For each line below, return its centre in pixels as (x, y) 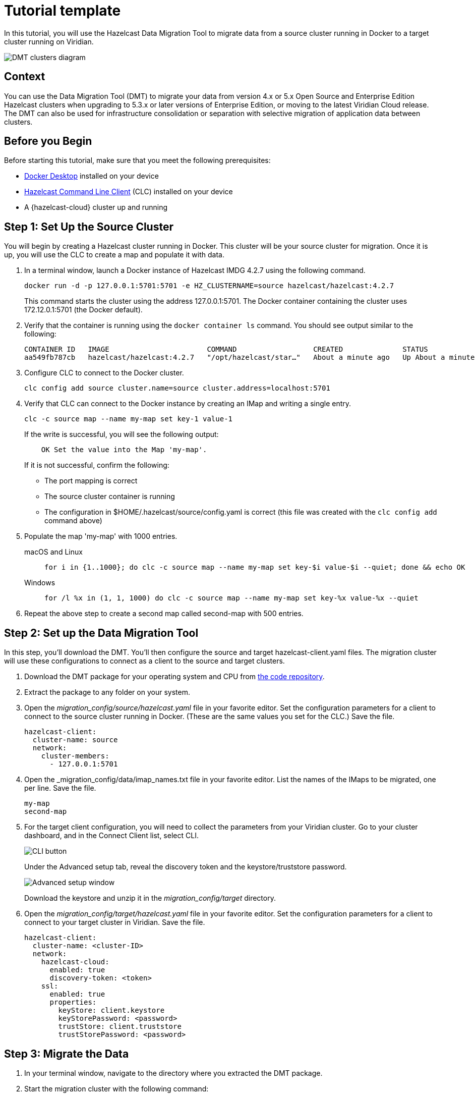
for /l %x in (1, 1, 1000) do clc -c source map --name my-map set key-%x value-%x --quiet (231, 598)
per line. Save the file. (60, 788)
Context (25, 77)
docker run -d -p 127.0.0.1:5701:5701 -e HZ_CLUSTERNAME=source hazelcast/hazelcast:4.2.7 (209, 286)
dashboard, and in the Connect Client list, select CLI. (111, 836)
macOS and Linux (53, 552)
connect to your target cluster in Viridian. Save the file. (115, 922)
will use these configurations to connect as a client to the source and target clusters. (144, 661)
